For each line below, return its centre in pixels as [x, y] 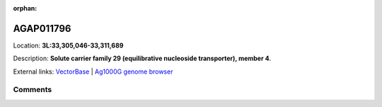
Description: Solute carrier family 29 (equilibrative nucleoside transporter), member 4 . [142, 58]
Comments [33, 90]
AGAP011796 [42, 28]
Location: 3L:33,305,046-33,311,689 [68, 45]
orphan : [25, 8]
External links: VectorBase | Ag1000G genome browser [93, 72]
